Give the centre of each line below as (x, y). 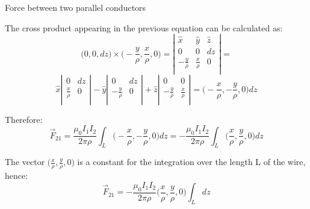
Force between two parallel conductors (76, 7)
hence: (17, 176)
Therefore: (24, 119)
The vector (25, 162)
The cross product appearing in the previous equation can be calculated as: (144, 27)
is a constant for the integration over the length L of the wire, (191, 162)
